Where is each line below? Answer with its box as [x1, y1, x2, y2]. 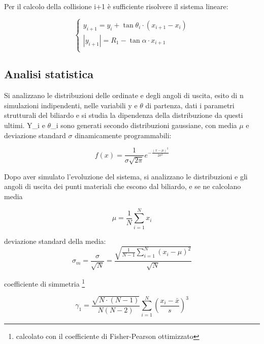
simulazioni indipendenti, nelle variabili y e [4, 100, 138, 110]
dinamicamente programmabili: [75, 130, 172, 140]
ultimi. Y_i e [4, 119, 45, 130]
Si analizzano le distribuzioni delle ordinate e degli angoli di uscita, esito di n [4, 90, 244, 101]
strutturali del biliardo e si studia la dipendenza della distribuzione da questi [4, 110, 243, 120]
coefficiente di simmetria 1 [4, 277, 85, 289]
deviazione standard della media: [4, 235, 106, 246]
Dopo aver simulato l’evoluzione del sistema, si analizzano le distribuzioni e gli [4, 171, 248, 181]
